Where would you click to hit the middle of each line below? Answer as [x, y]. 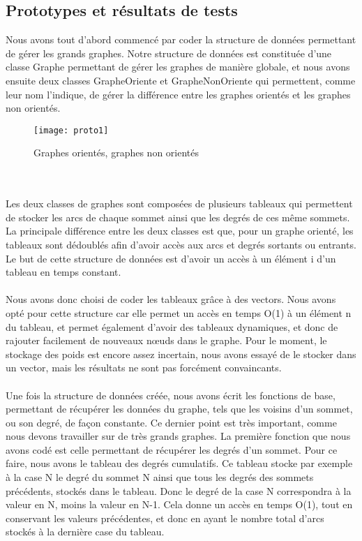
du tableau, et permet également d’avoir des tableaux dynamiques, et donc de [172, 326]
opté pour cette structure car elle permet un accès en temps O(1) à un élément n [179, 312]
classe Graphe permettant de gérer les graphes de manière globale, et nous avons [178, 67]
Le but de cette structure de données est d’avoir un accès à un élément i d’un [171, 258]
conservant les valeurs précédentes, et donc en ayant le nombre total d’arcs [165, 518]
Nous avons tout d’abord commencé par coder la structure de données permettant [181, 39]
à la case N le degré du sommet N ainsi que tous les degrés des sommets [160, 477]
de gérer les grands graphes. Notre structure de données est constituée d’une [169, 53]
